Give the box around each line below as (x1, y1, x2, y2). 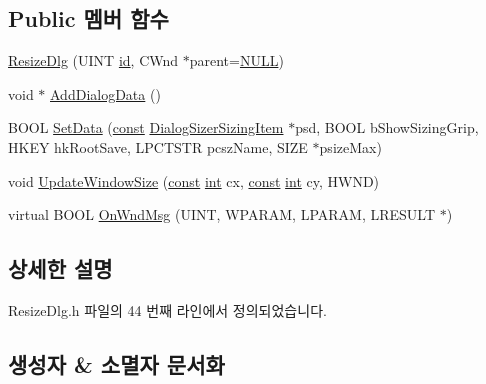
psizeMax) (319, 136, 382, 157)
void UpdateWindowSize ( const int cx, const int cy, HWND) (8, 170, 380, 191)
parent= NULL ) (189, 50, 284, 71)
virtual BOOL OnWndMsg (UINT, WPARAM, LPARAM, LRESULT (8, 204, 436, 225)
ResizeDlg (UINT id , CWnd (8, 50, 179, 71)
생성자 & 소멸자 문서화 (8, 348, 225, 379)
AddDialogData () (50, 83, 161, 104)
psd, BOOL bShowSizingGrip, (295, 117, 479, 138)
